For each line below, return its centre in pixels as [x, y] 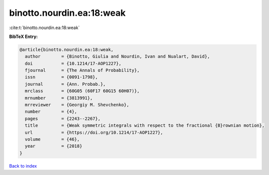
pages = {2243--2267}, [63, 119]
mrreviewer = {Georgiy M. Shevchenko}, [77, 105]
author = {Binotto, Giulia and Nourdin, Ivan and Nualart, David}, [117, 56]
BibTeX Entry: [23, 36]
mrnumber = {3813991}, [59, 98]
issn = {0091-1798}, [62, 77]
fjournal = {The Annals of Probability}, [82, 70]
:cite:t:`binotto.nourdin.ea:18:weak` [45, 28]
